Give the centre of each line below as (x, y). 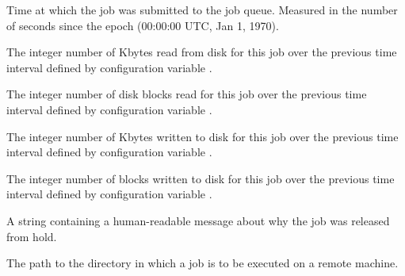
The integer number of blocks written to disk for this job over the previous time (201, 178)
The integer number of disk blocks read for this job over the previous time (187, 94)
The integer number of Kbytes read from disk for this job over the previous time (202, 52)
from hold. (32, 236)
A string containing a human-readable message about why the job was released (198, 220)
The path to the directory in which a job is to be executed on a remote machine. (202, 263)
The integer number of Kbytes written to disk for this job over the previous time (202, 136)
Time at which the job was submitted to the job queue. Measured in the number (202, 10)
